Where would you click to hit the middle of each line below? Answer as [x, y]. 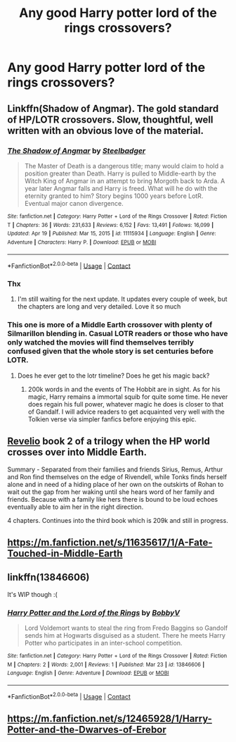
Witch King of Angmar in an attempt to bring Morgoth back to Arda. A [125, 180]
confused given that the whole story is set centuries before [111, 352]
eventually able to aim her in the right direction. [76, 507]
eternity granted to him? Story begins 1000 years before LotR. [114, 196]
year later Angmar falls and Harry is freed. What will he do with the [121, 188]
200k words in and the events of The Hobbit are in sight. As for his [124, 389]
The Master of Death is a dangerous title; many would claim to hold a [124, 166]
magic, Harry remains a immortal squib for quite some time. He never [128, 397]
